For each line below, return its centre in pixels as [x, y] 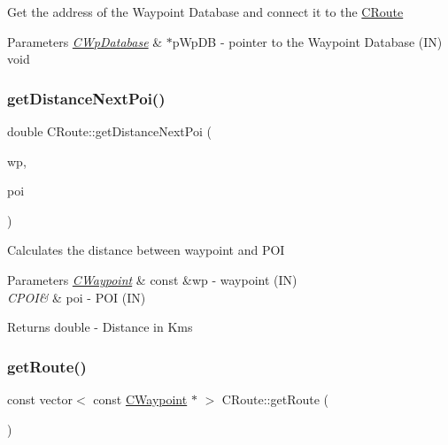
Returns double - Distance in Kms [100, 327]
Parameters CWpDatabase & [85, 41]
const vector [40, 399]
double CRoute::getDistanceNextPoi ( [109, 131]
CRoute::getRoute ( [275, 399]
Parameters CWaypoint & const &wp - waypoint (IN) [152, 279]
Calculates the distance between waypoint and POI [146, 250]
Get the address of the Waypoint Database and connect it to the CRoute [205, 12]
